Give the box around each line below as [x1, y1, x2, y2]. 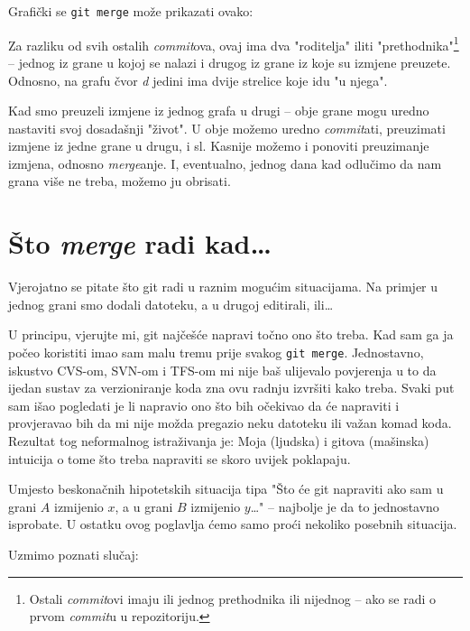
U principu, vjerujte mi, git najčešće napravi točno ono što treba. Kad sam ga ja [8, 325, 454, 344]
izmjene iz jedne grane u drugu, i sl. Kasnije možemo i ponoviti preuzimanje [8, 136, 429, 155]
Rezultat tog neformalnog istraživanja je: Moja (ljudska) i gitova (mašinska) [8, 431, 429, 450]
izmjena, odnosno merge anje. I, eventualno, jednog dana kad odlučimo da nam [8, 153, 442, 172]
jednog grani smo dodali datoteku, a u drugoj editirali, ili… [8, 294, 334, 313]
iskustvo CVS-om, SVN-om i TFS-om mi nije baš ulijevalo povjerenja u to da [8, 360, 437, 379]
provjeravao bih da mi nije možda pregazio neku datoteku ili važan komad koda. [8, 413, 452, 432]
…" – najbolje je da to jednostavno [250, 496, 439, 515]
